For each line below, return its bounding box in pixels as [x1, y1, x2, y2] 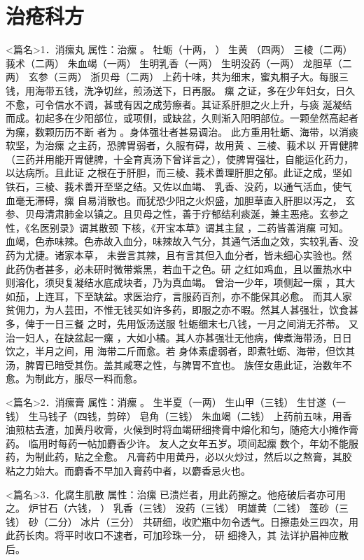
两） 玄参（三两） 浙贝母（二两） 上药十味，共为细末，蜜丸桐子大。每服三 [6, 69, 349, 84]
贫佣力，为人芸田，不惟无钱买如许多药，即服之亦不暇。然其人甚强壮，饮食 [6, 302, 349, 317]
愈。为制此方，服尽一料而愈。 [6, 371, 143, 386]
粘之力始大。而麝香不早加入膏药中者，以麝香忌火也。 [6, 463, 251, 477]
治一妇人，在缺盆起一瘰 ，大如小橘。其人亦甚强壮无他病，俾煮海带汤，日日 [6, 330, 352, 344]
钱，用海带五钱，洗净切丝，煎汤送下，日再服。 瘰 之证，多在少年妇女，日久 [6, 83, 356, 97]
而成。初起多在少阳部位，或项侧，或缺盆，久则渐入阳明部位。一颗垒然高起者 [6, 111, 358, 125]
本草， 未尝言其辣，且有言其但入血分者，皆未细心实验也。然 [73, 248, 352, 262]
